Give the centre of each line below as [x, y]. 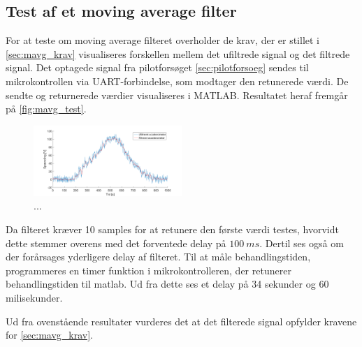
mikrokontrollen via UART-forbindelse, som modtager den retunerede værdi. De [177, 81]
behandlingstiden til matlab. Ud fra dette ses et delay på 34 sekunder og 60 [167, 284]
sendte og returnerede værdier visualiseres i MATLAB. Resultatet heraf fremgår [177, 95]
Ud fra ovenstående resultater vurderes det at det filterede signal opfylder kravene [181, 321]
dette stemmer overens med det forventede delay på [116, 243]
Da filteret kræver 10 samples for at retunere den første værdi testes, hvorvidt [172, 229]
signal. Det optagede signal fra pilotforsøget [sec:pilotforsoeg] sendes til [157, 67]
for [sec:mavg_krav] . [50, 335]
